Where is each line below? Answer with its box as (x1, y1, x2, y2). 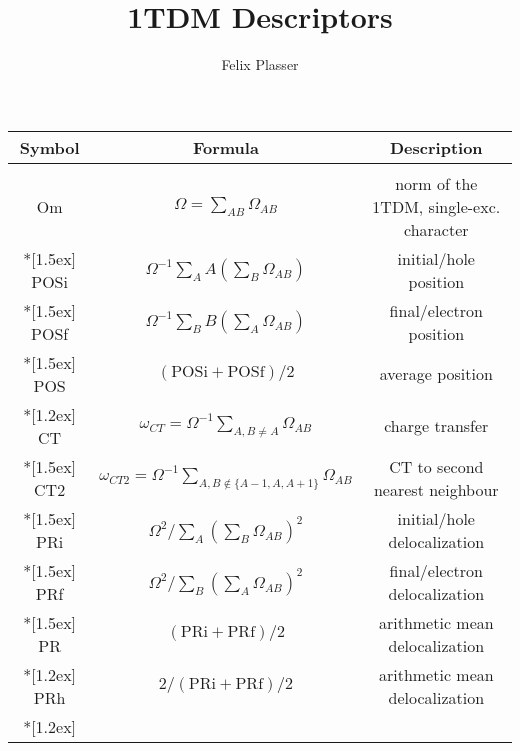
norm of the (395, 171, 478, 195)
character (404, 217, 469, 241)
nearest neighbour (373, 477, 499, 501)
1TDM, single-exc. (372, 194, 501, 218)
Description (390, 135, 483, 159)
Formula (192, 135, 259, 159)
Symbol (19, 135, 80, 159)
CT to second (389, 454, 484, 478)
